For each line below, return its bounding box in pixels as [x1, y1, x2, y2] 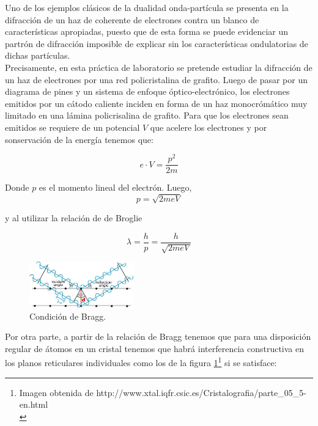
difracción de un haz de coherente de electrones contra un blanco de [5, 13, 259, 26]
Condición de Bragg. [29, 309, 106, 322]
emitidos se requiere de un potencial [5, 120, 140, 133]
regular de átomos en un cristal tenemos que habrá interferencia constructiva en [5, 342, 305, 354]
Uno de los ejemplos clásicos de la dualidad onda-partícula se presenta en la [5, 1, 289, 13]
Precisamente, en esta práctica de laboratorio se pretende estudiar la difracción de [5, 61, 312, 73]
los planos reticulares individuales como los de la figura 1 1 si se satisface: [5, 354, 277, 369]
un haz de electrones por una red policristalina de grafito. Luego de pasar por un [5, 73, 308, 86]
